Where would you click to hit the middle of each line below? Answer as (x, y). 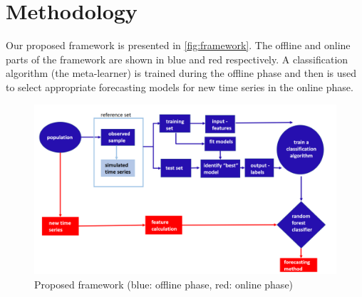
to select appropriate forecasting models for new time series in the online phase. (180, 87)
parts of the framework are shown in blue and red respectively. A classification (177, 59)
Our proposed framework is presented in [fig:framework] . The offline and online (178, 45)
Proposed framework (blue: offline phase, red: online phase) (164, 284)
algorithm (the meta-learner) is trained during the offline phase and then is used (181, 73)
